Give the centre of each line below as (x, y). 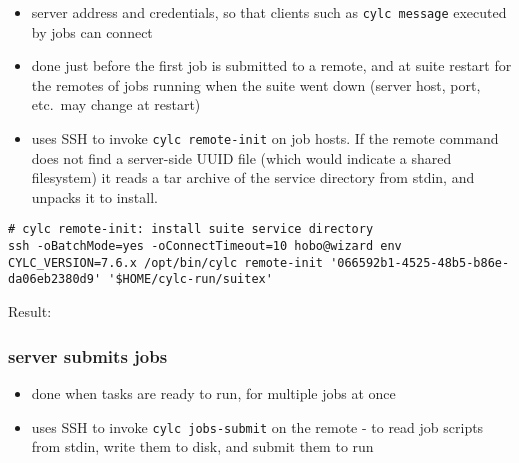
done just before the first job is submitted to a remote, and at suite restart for (271, 65)
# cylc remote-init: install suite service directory (191, 229)
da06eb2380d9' (55, 279)
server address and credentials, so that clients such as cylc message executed (269, 12)
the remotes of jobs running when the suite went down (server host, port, (256, 84)
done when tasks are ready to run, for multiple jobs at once (213, 392)
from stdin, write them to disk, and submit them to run (202, 446)
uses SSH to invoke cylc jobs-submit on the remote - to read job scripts (257, 426)
